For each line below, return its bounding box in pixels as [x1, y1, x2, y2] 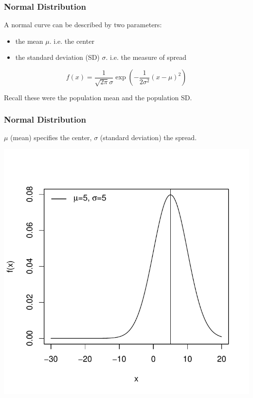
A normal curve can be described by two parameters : [4, 19, 162, 30]
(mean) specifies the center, [10, 132, 92, 142]
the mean [15, 36, 43, 46]
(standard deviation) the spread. [100, 132, 197, 142]
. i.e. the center [49, 36, 94, 46]
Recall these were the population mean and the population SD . [4, 92, 192, 102]
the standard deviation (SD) [15, 52, 100, 62]
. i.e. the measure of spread [106, 52, 186, 62]
